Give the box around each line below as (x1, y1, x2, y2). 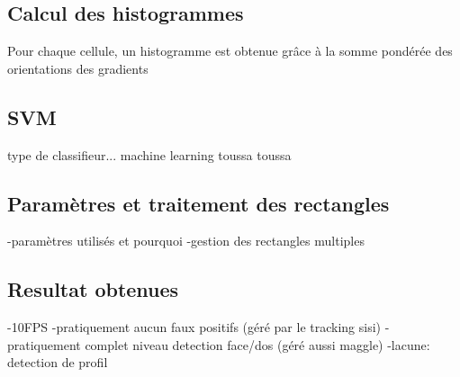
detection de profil (7, 353, 108, 372)
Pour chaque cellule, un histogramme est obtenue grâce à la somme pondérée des (7, 41, 453, 60)
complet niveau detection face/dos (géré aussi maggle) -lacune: (85, 335, 430, 354)
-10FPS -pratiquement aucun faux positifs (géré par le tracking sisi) (7, 318, 382, 337)
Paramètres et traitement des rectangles (7, 189, 390, 217)
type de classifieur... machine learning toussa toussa (7, 145, 292, 164)
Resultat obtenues (7, 275, 179, 303)
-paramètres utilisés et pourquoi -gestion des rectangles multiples (7, 231, 365, 250)
